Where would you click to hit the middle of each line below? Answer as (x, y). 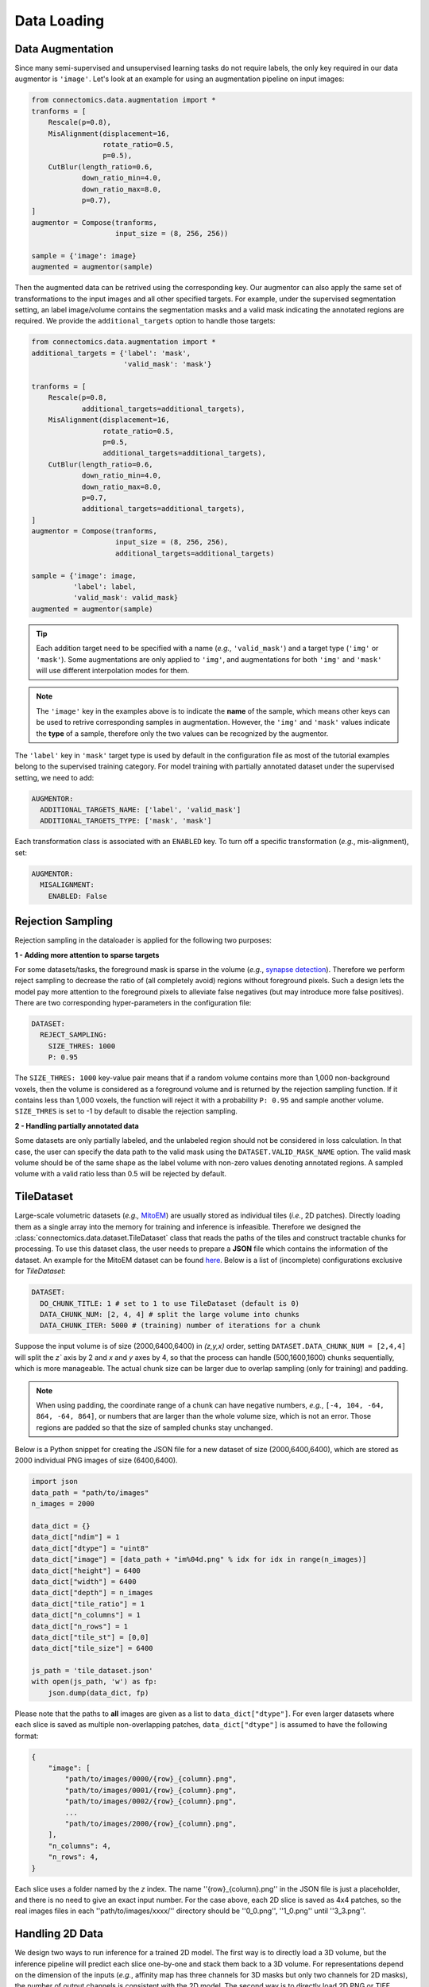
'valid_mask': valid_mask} (126, 598)
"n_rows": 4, (73, 1857)
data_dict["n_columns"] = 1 (86, 1615)
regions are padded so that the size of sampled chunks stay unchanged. (155, 1427)
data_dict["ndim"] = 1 (75, 1537)
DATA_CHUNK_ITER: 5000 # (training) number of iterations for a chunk (180, 1326)
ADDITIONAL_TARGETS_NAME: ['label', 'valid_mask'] (141, 810)
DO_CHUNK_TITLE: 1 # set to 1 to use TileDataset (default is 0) (170, 1303)
